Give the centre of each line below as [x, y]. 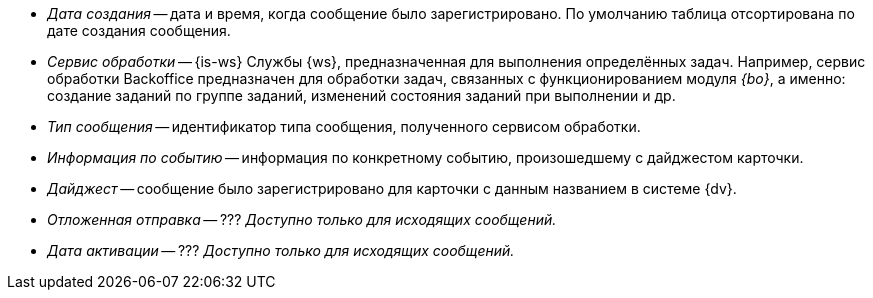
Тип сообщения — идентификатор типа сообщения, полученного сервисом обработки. [344, 126]
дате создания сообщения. [139, 30]
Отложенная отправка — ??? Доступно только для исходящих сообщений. [302, 219]
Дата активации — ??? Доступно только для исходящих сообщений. [281, 250]
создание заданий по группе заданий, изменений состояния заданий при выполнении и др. [361, 95]
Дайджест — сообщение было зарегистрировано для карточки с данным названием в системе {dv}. [392, 188]
